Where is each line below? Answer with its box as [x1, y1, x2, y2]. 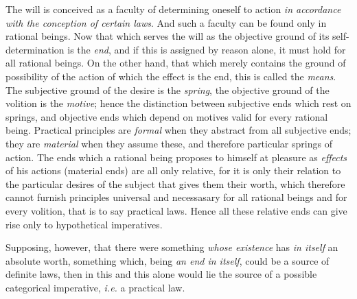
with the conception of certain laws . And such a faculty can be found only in [5, 15, 327, 29]
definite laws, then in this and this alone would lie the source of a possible [5, 267, 317, 281]
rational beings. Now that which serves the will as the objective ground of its [5, 29, 330, 43]
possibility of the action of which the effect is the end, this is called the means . [5, 69, 336, 83]
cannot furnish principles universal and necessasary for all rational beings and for [5, 190, 347, 204]
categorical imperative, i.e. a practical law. [5, 280, 185, 294]
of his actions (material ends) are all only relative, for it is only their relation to [5, 163, 341, 178]
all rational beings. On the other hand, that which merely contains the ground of [5, 56, 346, 70]
